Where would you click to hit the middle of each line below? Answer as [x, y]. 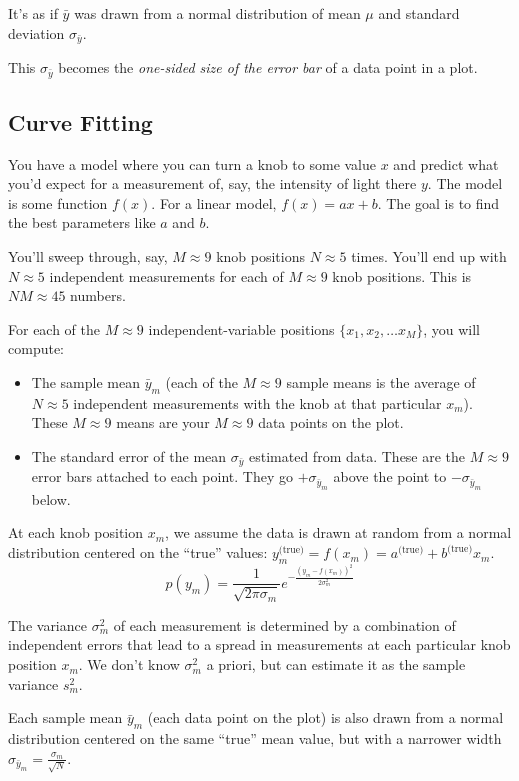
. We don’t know [129, 664]
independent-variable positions [241, 328]
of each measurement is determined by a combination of [284, 624]
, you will [451, 328]
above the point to [390, 476]
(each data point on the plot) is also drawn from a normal [325, 717]
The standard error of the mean [129, 456]
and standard [419, 13]
